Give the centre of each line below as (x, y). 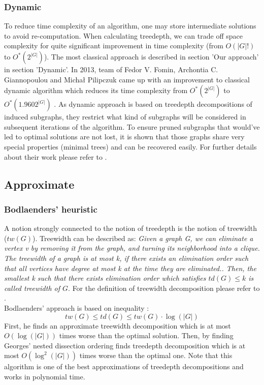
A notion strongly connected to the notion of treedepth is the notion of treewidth (131, 228)
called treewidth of (32, 288)
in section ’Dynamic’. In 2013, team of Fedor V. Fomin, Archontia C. (111, 69)
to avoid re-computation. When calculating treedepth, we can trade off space (123, 35)
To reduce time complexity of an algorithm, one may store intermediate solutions (130, 26)
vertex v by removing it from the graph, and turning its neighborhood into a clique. (132, 248)
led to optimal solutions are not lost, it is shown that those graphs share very (124, 137)
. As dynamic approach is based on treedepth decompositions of (153, 104)
